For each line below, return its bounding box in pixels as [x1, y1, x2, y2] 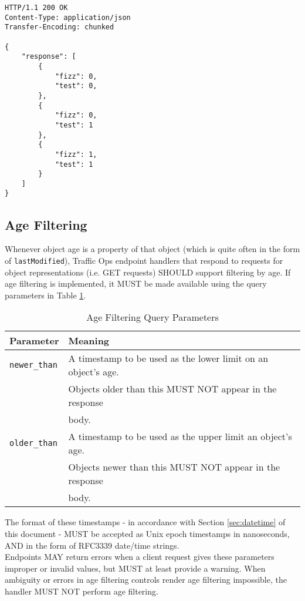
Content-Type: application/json [5, 13, 131, 22]
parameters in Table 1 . [5, 288, 86, 301]
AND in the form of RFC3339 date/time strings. [5, 539, 179, 551]
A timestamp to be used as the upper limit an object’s [68, 429, 292, 444]
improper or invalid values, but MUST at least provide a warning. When [5, 562, 266, 574]
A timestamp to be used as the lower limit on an [68, 351, 269, 365]
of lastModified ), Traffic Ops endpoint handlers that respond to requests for [5, 254, 283, 266]
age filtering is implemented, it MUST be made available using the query [5, 277, 267, 290]
